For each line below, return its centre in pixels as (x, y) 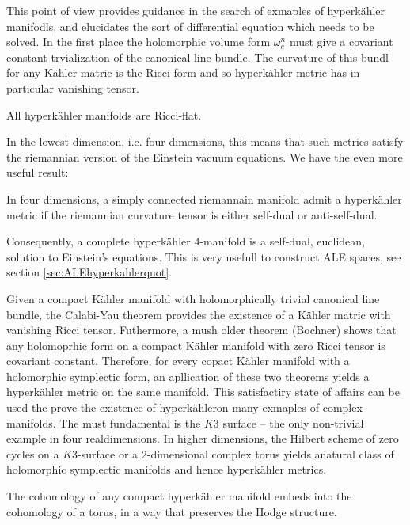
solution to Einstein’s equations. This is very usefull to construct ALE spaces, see (204, 256)
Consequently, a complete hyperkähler (99, 241)
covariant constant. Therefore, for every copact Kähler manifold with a (178, 361)
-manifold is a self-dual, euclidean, (283, 241)
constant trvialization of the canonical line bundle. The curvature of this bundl (197, 57)
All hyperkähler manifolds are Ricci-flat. (104, 114)
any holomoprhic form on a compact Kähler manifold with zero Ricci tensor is (196, 345)
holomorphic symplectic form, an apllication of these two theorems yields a (188, 376)
